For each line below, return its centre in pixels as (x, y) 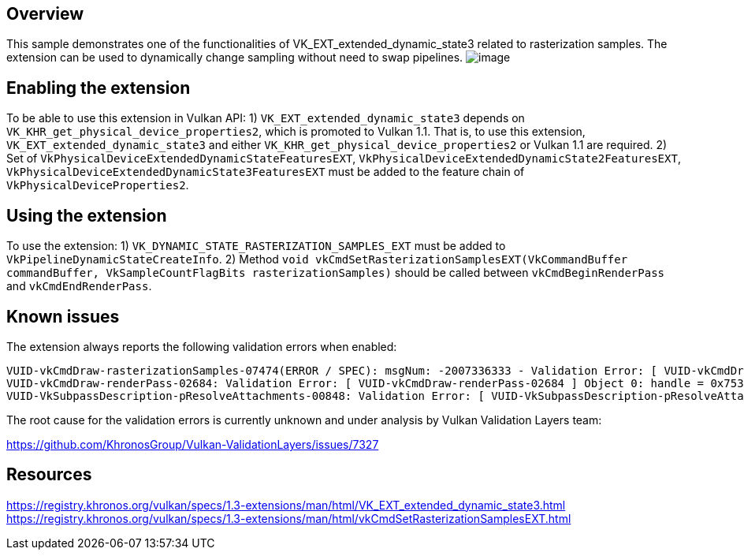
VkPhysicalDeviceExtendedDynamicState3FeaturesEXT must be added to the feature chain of (266, 172)
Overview (45, 14)
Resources (49, 475)
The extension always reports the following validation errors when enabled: (202, 346)
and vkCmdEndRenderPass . (79, 286)
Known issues (63, 316)
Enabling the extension (99, 88)
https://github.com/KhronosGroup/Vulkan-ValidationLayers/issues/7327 (193, 444)
